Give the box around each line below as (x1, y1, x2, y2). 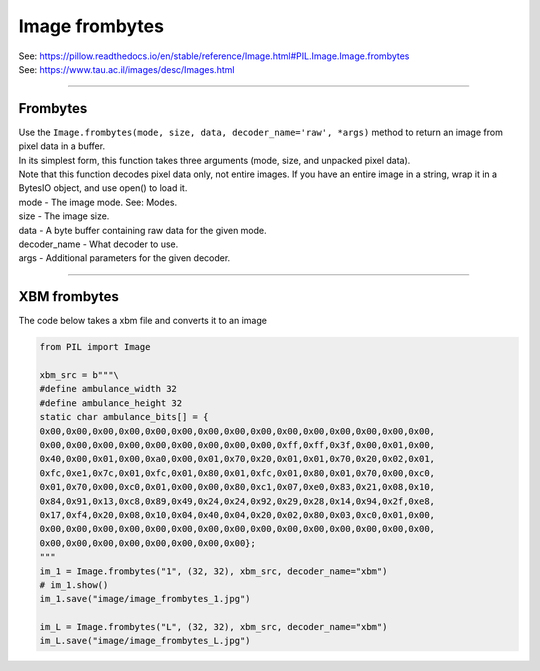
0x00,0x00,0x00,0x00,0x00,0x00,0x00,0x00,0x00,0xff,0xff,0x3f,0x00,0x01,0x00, (39, 439, 435, 450)
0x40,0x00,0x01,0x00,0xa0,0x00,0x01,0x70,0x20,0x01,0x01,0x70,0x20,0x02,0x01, (39, 453, 435, 465)
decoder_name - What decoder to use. (18, 238, 179, 250)
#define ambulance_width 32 (39, 383, 177, 395)
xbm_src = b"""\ (39, 370, 120, 381)
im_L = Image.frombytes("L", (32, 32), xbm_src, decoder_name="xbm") (39, 621, 388, 633)
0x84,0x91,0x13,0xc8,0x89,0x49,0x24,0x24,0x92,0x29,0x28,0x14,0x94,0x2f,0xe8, (39, 495, 435, 507)
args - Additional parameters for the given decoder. (18, 252, 231, 264)
